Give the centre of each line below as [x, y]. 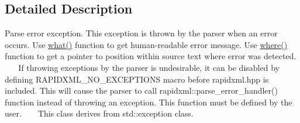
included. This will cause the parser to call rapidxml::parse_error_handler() [141, 90]
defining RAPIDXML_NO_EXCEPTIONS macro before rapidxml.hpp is [137, 79]
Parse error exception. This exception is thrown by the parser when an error [141, 33]
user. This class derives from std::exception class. [99, 113]
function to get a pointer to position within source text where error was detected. [151, 56]
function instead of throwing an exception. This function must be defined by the [149, 102]
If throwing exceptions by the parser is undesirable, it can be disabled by [149, 67]
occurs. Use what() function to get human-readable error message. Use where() [146, 44]
